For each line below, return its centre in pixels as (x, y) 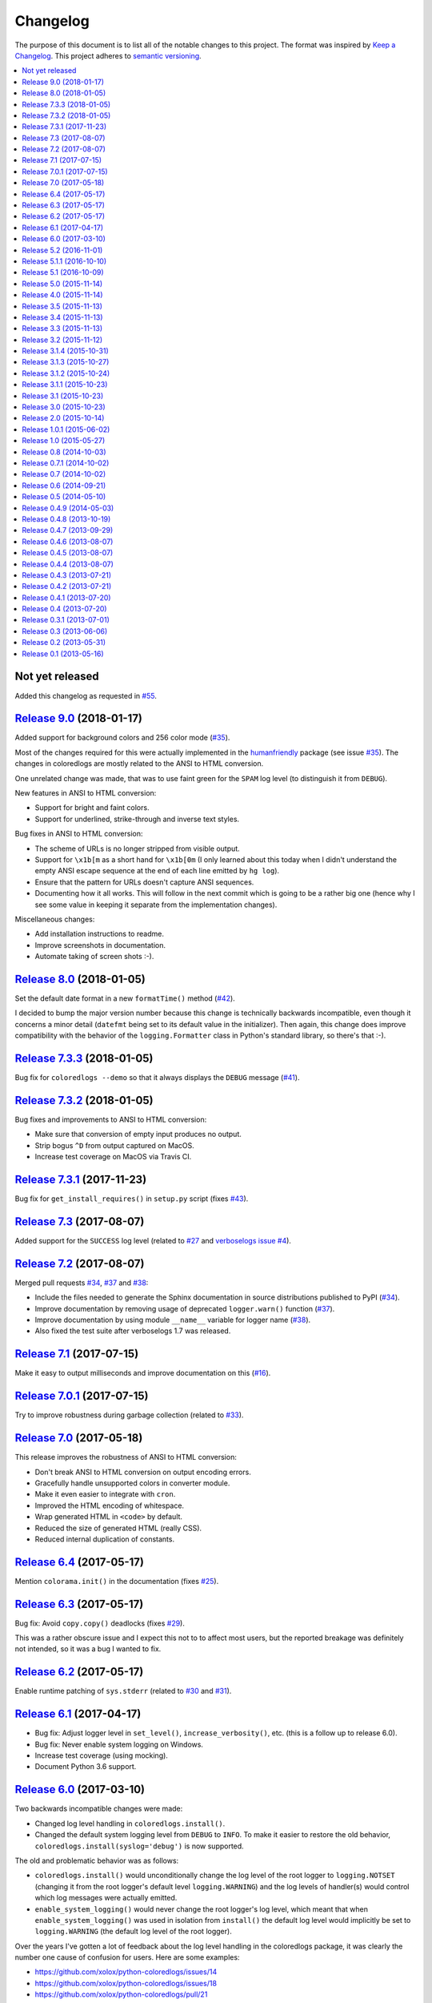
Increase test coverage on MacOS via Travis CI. (113, 1157)
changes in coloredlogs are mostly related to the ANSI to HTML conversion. (139, 764)
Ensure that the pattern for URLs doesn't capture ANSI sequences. (144, 882)
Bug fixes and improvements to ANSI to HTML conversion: (111, 1119)
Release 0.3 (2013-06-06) (65, 631)
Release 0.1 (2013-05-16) (63, 654)
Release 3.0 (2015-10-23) (64, 407)
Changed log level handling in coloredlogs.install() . (130, 1824)
